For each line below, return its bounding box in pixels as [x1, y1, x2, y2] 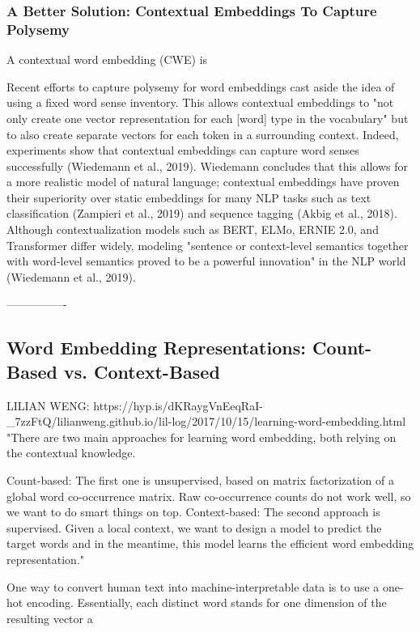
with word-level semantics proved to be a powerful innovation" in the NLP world [6, 252, 406, 269]
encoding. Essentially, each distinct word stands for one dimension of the [26, 594, 387, 611]
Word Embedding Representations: [6, 335, 306, 360]
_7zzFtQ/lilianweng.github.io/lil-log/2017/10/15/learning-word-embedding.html [6, 413, 406, 430]
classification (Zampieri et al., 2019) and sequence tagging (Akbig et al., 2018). [6, 205, 397, 222]
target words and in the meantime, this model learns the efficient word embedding [6, 535, 414, 552]
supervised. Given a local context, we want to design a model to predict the [6, 519, 382, 536]
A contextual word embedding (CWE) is [6, 51, 208, 68]
